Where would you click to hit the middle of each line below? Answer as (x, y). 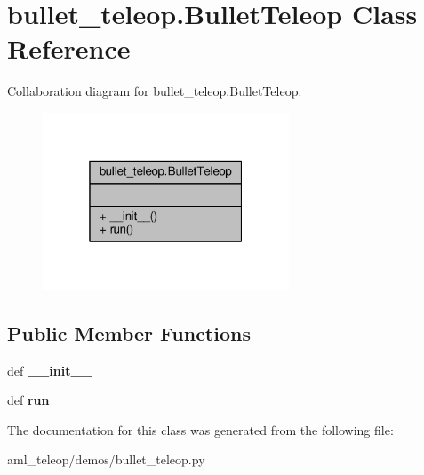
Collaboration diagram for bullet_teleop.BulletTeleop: (155, 91)
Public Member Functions (129, 332)
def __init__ (50, 370)
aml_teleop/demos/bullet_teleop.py (106, 459)
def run (28, 400)
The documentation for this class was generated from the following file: (200, 429)
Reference (69, 48)
